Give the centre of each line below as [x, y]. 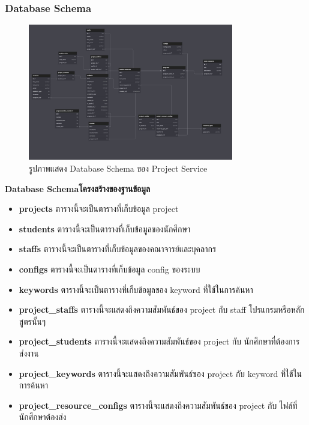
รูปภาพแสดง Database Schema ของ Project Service [118, 168]
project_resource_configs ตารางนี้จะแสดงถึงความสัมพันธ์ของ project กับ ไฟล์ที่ [158, 405]
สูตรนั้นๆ [32, 321]
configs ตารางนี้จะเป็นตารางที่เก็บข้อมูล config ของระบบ [109, 269]
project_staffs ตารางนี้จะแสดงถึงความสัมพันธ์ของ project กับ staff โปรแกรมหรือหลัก [162, 309]
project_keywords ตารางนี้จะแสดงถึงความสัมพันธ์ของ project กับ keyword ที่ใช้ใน [160, 373]
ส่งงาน [29, 353]
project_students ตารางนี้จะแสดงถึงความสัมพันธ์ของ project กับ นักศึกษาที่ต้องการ [159, 341]
